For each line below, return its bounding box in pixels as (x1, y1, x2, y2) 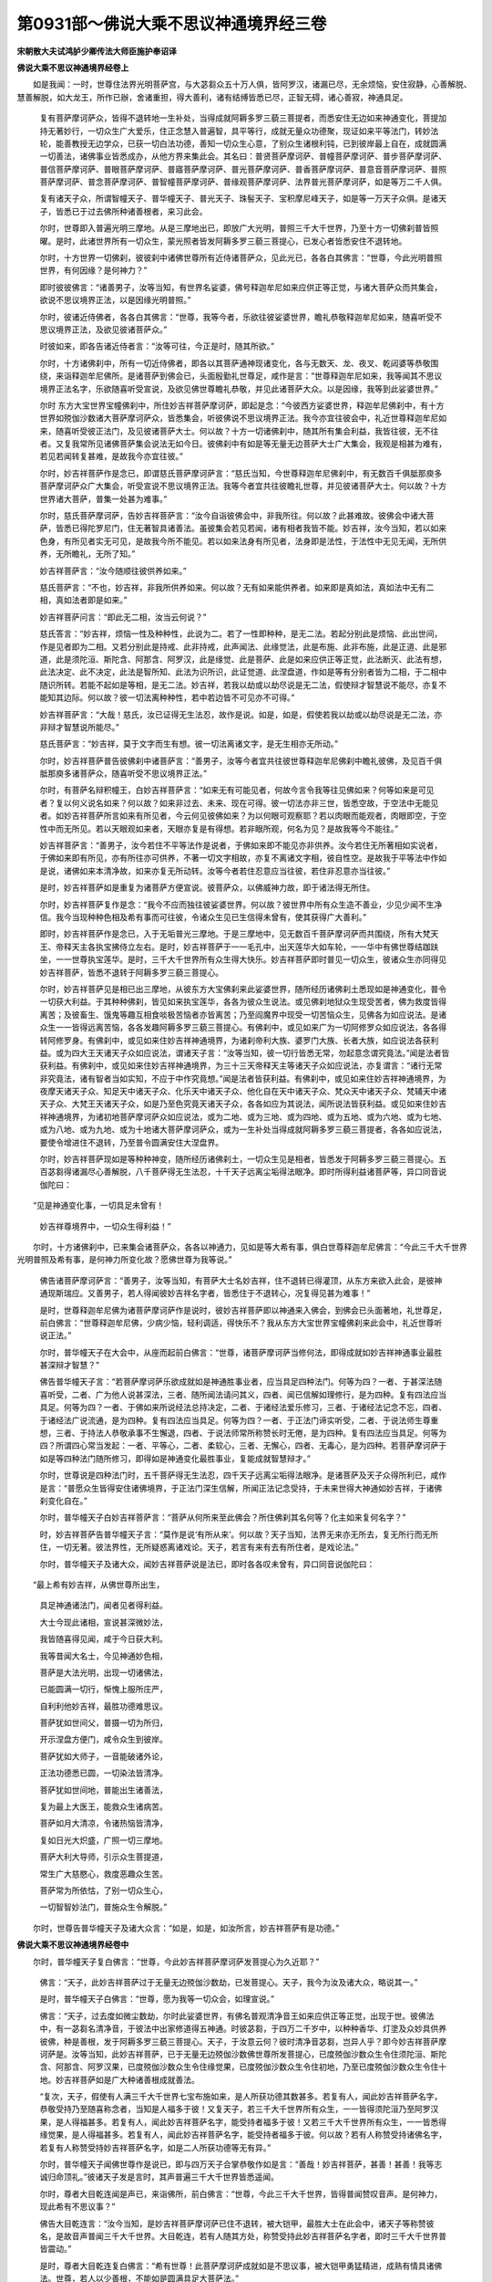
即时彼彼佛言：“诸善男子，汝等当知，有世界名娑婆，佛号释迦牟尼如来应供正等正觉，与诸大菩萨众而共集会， (39, 281, 443, 292)
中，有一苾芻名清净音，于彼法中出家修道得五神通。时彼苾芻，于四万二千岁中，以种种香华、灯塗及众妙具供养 (39, 2023, 446, 2035)
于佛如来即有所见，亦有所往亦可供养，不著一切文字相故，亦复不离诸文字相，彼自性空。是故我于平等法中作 (39, 853, 439, 864)
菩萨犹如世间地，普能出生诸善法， (39, 1785, 168, 1795)
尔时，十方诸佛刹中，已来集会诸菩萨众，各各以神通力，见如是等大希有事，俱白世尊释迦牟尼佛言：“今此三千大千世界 (32, 1241, 468, 1252)
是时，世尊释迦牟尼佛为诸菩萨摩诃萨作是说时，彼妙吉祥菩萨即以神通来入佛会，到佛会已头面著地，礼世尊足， (39, 1304, 446, 1315)
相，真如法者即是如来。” (39, 594, 128, 606)
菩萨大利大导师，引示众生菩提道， (39, 1851, 168, 1862)
